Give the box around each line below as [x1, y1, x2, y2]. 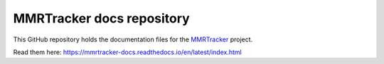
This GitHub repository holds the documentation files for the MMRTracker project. [13, 35, 253, 44]
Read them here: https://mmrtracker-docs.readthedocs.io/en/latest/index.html [13, 48, 242, 56]
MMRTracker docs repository [13, 11, 190, 26]
